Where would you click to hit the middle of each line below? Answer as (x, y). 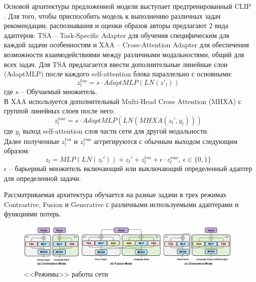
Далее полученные (32, 141)
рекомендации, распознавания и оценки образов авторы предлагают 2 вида (116, 25)
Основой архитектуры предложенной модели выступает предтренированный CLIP (128, 6)
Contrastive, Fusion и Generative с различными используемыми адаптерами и (121, 204)
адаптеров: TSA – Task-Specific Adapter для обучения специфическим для (117, 35)
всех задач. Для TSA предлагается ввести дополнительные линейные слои (116, 64)
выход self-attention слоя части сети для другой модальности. (116, 130)
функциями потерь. (33, 214)
